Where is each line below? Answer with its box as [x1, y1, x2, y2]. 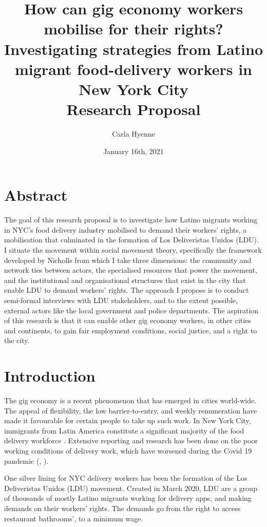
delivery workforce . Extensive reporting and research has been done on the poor [4, 435, 258, 446]
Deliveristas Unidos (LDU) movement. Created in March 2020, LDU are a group [4, 482, 257, 493]
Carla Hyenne [112, 128, 155, 139]
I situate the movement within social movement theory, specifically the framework [4, 244, 262, 255]
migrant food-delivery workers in [15, 58, 252, 79]
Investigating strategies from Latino [4, 38, 263, 59]
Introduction [4, 365, 96, 386]
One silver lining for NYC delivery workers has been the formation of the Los [4, 473, 247, 483]
